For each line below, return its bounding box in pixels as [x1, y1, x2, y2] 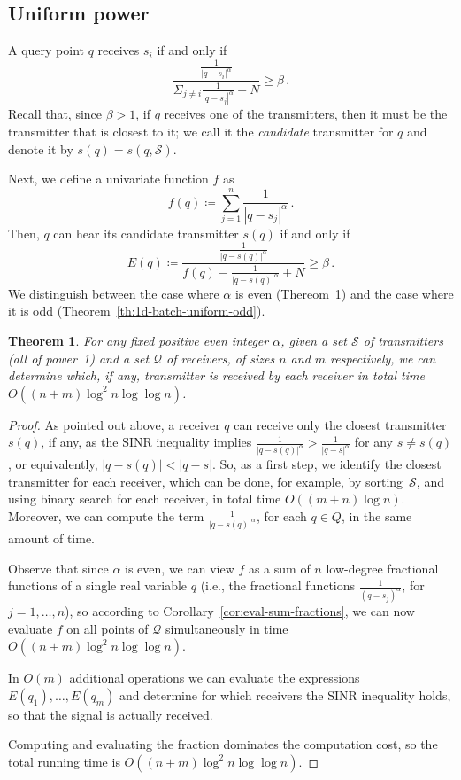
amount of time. [8, 528, 95, 547]
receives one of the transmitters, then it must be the [164, 105, 448, 123]
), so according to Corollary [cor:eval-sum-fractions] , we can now [65, 601, 415, 620]
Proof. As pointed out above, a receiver [8, 415, 220, 433]
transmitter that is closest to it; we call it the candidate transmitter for [8, 122, 394, 141]
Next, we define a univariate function [8, 169, 209, 188]
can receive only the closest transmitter [234, 415, 447, 433]
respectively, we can [330, 348, 436, 367]
